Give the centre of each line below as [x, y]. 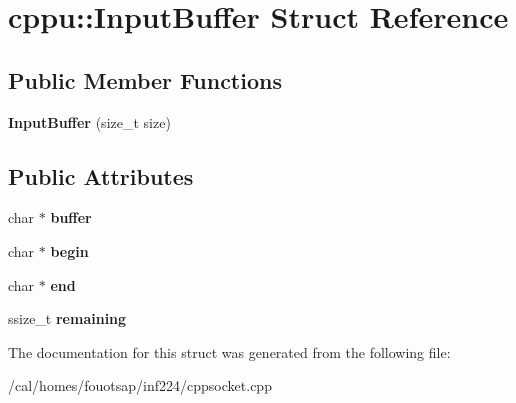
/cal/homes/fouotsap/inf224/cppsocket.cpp [140, 385]
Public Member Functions [145, 79]
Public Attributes [101, 175]
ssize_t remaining [67, 318]
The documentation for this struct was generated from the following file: [229, 351]
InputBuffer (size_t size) [89, 121]
